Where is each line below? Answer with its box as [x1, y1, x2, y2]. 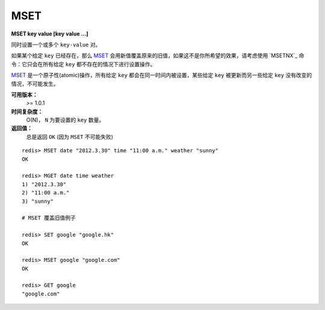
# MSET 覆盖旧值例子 [22, 214, 76, 222]
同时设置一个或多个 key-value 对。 [11, 41, 101, 48]
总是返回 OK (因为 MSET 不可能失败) [26, 133, 114, 140]
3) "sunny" [22, 197, 54, 205]
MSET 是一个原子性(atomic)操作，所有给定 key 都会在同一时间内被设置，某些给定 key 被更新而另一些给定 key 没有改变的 [11, 72, 312, 79]
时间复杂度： [11, 108, 43, 115]
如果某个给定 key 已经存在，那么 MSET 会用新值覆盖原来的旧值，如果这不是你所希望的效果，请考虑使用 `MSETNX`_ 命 [11, 52, 305, 60]
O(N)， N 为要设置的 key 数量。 [26, 116, 105, 123]
